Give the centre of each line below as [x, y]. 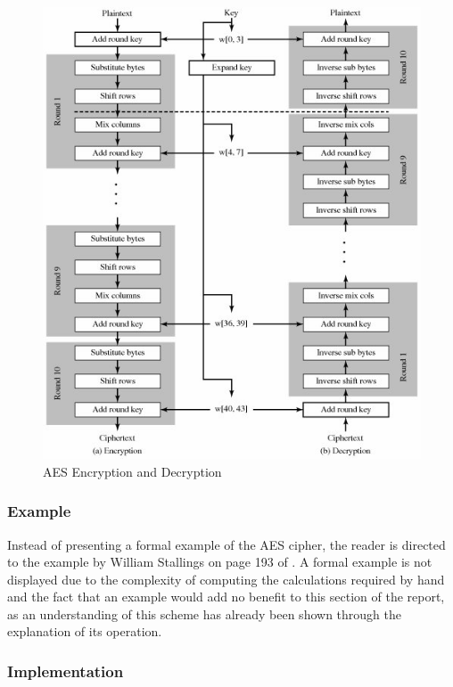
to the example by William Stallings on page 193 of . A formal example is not [220, 562]
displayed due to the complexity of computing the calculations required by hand [226, 579]
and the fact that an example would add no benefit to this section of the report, [226, 597]
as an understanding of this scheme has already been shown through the [204, 613]
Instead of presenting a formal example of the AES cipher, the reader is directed [226, 544]
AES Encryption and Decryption [132, 471]
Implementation [66, 671]
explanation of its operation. [85, 631]
